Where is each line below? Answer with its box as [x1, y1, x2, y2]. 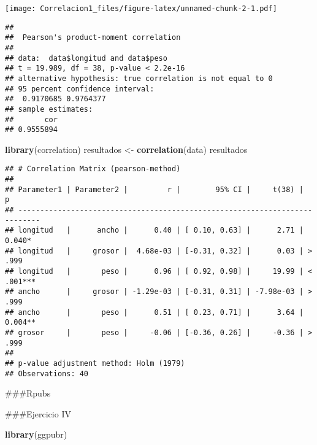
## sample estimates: [5, 104, 93, 114]
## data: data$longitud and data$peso [5, 53, 167, 63]
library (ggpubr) [5, 428, 67, 441]
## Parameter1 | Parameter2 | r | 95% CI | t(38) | [5, 185, 304, 194]
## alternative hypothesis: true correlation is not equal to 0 [5, 74, 273, 83]
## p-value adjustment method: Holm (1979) [5, 358, 185, 368]
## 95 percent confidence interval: [5, 84, 155, 93]
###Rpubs [5, 387, 51, 400]
